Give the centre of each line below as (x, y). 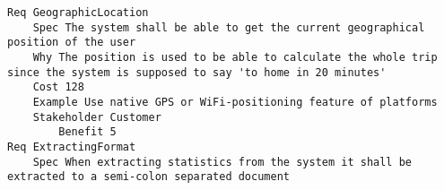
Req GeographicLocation (78, 13)
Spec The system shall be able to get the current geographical (229, 27)
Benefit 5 (87, 132)
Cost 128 (58, 87)
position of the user (72, 43)
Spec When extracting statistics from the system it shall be (222, 162)
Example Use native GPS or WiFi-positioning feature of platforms (235, 102)
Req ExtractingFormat (72, 147)
